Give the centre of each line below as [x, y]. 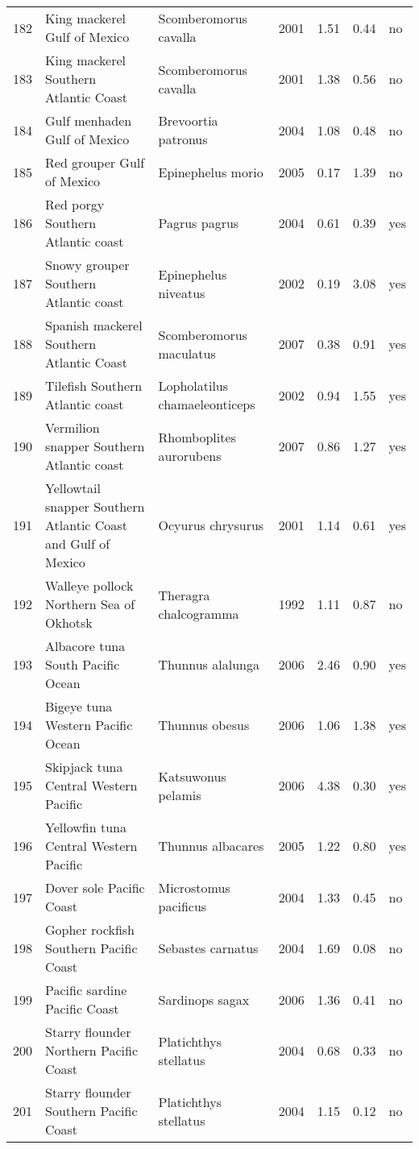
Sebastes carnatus [208, 948]
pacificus [183, 906]
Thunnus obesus [204, 725]
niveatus [182, 292]
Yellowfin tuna [86, 827]
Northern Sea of [90, 604]
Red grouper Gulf [95, 162]
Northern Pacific [92, 1050]
